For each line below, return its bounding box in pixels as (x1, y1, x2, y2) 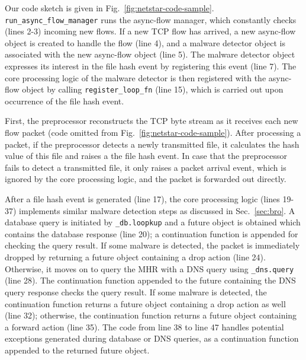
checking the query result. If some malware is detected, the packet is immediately (5, 239, 300, 251)
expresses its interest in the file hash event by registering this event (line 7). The (5, 60, 297, 72)
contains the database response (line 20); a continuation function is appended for (5, 227, 298, 240)
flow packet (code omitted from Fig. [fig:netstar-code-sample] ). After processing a (5, 126, 301, 139)
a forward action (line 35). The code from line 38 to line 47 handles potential (5, 320, 284, 333)
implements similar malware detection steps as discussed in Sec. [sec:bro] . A (19, 204, 295, 216)
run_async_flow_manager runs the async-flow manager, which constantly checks (5, 13, 297, 26)
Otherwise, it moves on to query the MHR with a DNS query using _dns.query (5, 262, 294, 275)
